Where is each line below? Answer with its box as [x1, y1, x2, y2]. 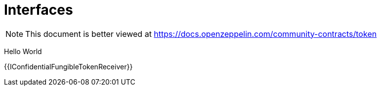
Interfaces [4, 1, 73, 18]
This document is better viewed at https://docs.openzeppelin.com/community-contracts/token [25, 29, 377, 39]
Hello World [4, 47, 42, 56]
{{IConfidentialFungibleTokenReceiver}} [4, 62, 133, 71]
